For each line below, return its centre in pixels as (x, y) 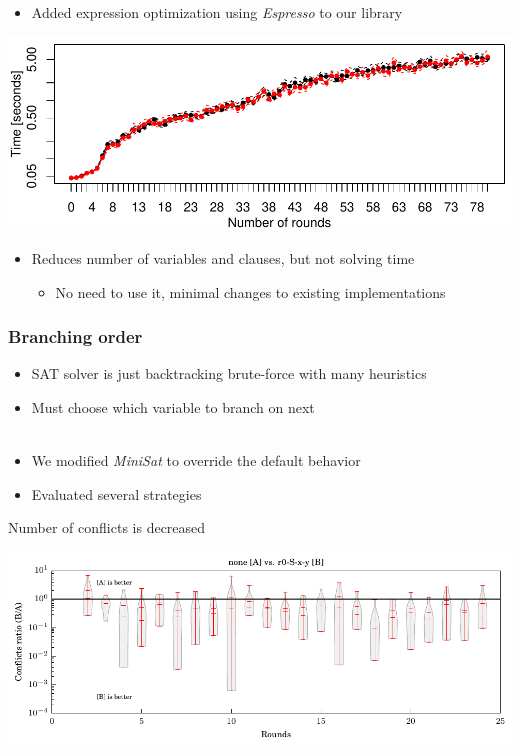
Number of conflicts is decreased (107, 527)
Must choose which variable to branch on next (173, 407)
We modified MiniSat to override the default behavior (196, 460)
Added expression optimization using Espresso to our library (217, 12)
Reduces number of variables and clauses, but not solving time (223, 258)
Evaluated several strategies (116, 493)
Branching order (75, 336)
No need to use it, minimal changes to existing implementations (250, 291)
